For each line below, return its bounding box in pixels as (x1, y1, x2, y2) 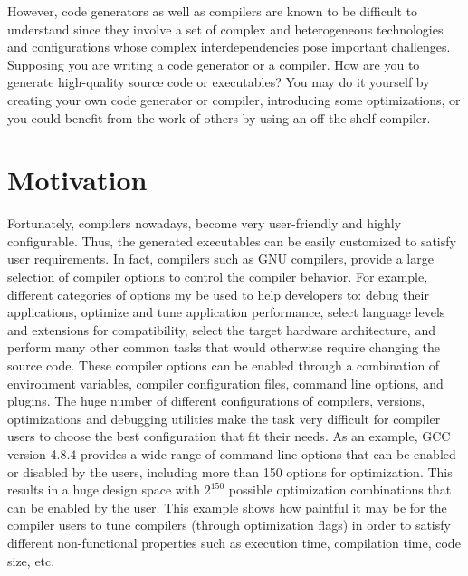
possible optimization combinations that (228, 480, 452, 499)
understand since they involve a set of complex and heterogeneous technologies (7, 19, 444, 38)
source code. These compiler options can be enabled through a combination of (7, 356, 440, 375)
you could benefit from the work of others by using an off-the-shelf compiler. (7, 108, 431, 127)
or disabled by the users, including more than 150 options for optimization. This (7, 462, 453, 481)
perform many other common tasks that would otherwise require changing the (7, 338, 441, 357)
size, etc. (7, 551, 55, 570)
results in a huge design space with (7, 480, 201, 499)
